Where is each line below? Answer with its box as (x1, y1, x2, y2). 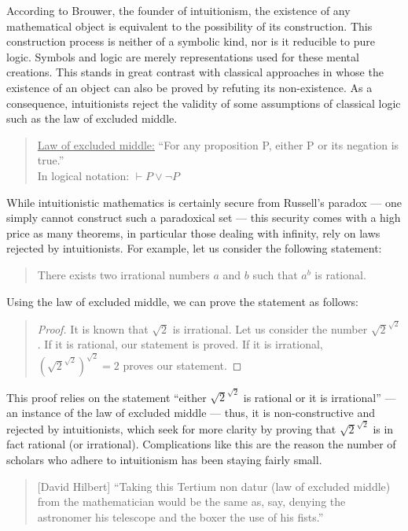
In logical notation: (37, 167, 130, 183)
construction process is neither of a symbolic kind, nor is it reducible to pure (6, 33, 375, 50)
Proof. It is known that (37, 320, 149, 337)
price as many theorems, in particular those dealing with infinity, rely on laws (6, 224, 380, 241)
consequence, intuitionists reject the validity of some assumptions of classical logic (6, 94, 401, 111)
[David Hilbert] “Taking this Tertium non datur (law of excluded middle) (37, 478, 391, 494)
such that (252, 266, 298, 282)
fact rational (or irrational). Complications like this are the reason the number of (6, 436, 396, 452)
